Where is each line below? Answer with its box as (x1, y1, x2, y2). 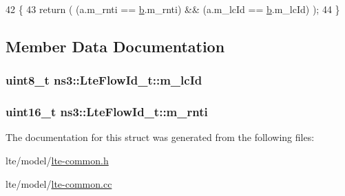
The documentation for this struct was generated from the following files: (6, 130, 315, 144)
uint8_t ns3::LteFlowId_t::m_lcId (6, 72, 202, 89)
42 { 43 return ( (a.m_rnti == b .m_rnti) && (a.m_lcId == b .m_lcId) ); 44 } (6, 2, 340, 16)
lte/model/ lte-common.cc (6, 176, 112, 190)
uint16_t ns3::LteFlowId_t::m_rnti (6, 103, 208, 120)
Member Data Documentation (6, 35, 225, 56)
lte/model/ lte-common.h (6, 153, 109, 168)
